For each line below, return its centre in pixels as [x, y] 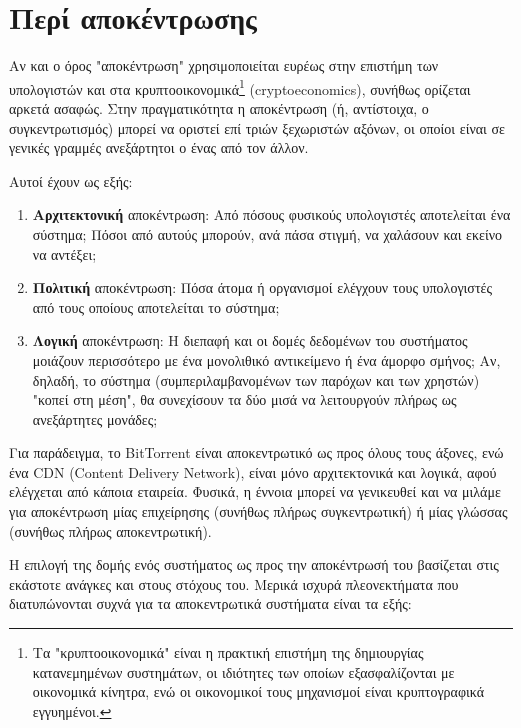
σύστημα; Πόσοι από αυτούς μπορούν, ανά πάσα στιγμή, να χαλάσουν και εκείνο [267, 233]
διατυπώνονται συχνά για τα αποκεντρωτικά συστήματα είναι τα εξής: [210, 603]
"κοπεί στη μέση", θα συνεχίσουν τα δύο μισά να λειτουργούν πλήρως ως [244, 399]
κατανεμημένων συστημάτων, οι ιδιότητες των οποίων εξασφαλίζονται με [243, 671]
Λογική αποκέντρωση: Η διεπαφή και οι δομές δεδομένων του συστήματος [250, 340]
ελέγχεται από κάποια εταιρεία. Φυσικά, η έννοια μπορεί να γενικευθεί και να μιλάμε [255, 491]
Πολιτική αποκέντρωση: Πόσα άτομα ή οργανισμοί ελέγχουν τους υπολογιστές [262, 287]
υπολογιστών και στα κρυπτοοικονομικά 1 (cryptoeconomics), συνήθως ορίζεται [240, 87]
